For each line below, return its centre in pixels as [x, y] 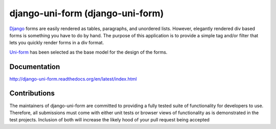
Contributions [32, 94]
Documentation [35, 67]
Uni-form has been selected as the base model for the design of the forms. [88, 52]
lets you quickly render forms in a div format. [57, 43]
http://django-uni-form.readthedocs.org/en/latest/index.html [73, 79]
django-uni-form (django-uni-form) [87, 13]
